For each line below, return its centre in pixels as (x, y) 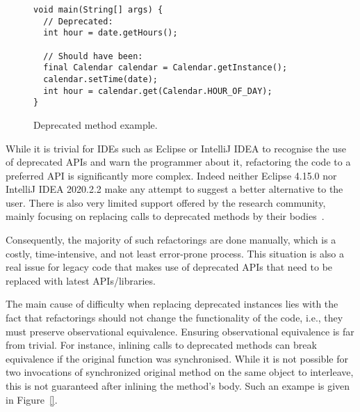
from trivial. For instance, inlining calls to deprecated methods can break (161, 345)
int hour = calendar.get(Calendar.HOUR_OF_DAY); (158, 91)
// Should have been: (93, 56)
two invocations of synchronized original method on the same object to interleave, (180, 372)
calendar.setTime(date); (100, 79)
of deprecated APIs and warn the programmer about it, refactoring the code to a (178, 162)
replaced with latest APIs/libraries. (81, 280)
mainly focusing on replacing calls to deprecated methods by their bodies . (165, 216)
